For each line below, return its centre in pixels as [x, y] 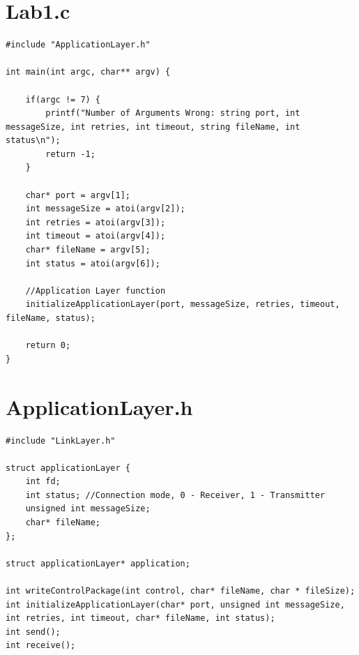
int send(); [33, 632]
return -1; [70, 154]
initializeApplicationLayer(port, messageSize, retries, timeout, [183, 304]
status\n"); [33, 141]
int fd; [43, 482]
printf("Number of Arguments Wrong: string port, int [173, 113]
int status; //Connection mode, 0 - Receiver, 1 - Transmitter [175, 495]
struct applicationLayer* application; [98, 563]
